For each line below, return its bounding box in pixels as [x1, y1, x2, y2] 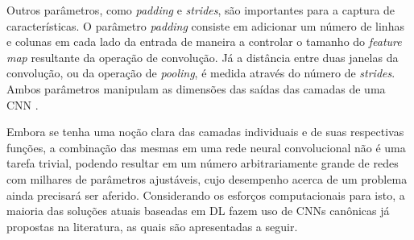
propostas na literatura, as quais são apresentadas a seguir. [6, 217, 298, 234]
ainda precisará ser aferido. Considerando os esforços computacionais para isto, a [6, 186, 405, 203]
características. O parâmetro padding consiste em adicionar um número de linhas [6, 17, 404, 34]
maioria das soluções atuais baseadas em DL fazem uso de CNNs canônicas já [6, 202, 390, 219]
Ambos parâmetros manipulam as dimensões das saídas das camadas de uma [6, 80, 386, 97]
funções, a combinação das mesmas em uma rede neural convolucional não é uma [6, 139, 406, 155]
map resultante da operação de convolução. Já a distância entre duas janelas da [6, 48, 399, 65]
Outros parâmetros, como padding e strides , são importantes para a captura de [6, 2, 395, 18]
